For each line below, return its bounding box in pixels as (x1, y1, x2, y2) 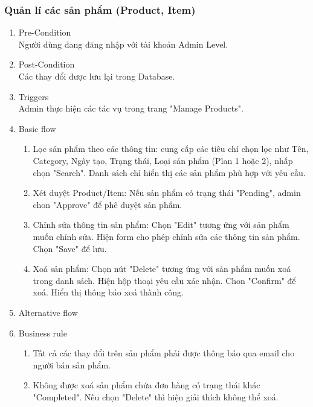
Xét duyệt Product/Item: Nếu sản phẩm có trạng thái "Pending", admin (33, 186, 301, 199)
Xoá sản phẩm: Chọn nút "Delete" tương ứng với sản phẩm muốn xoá (33, 262, 291, 275)
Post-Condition (18, 58, 75, 71)
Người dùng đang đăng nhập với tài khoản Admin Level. (18, 37, 228, 50)
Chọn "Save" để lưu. (33, 242, 107, 254)
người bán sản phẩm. (33, 358, 111, 371)
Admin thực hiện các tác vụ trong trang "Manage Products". (18, 102, 244, 115)
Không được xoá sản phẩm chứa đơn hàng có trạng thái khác (33, 379, 260, 391)
